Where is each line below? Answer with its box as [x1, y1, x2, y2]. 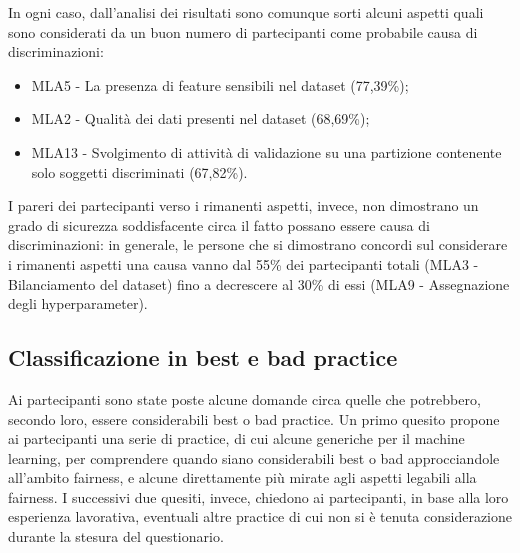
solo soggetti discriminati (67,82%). [31, 161, 248, 182]
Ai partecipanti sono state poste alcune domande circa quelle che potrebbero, [8, 388, 481, 409]
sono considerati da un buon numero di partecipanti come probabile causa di [8, 21, 478, 42]
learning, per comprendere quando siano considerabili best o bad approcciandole [8, 447, 500, 468]
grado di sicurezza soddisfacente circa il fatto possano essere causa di [8, 214, 430, 235]
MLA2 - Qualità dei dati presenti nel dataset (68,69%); [31, 108, 370, 129]
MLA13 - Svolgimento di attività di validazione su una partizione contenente [31, 141, 502, 162]
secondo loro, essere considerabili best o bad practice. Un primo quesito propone [8, 408, 500, 429]
